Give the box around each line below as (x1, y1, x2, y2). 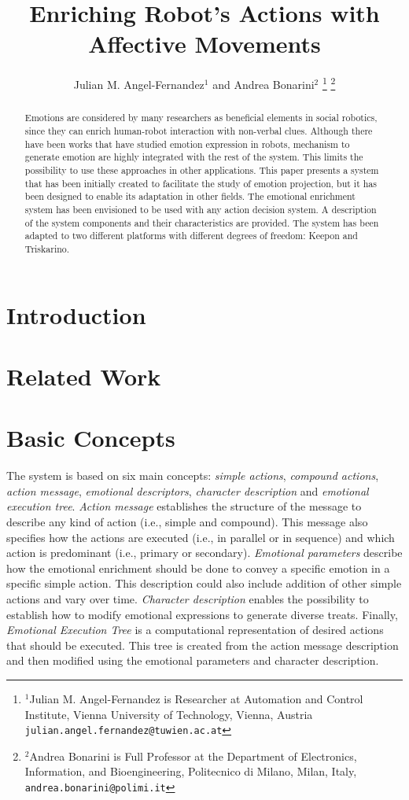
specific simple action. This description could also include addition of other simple (6, 575, 402, 592)
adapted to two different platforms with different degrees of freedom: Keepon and (24, 229, 358, 242)
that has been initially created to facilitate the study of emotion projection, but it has (24, 176, 377, 190)
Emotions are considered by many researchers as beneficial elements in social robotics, (24, 111, 378, 124)
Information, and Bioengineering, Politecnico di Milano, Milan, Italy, (24, 763, 357, 780)
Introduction (6, 298, 146, 330)
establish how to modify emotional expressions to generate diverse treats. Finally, (6, 606, 398, 622)
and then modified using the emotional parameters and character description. (6, 652, 379, 669)
